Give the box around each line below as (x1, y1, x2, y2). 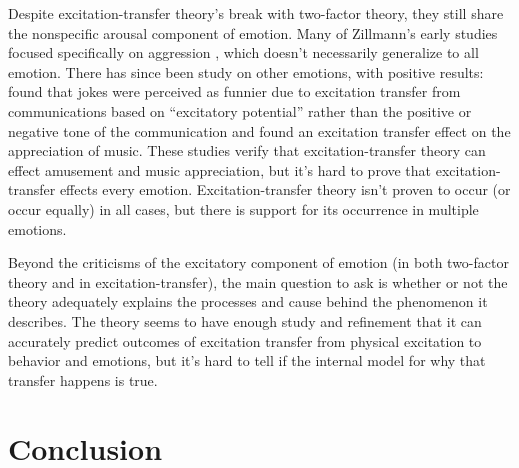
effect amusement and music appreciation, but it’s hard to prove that (8, 159, 432, 180)
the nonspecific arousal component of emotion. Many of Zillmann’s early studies (8, 22, 498, 43)
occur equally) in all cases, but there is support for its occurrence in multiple (8, 198, 479, 219)
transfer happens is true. (8, 369, 158, 390)
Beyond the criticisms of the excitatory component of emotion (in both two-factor (8, 252, 509, 273)
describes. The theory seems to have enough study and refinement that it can (8, 310, 482, 331)
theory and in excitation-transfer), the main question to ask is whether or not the (8, 271, 508, 292)
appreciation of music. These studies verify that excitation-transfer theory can (8, 140, 486, 161)
